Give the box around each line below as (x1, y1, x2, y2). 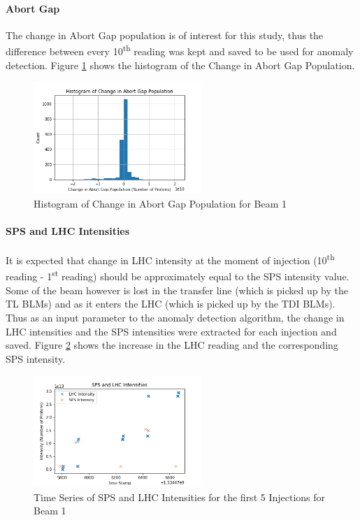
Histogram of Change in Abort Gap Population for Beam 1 (34, 196, 287, 210)
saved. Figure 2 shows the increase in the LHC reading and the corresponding (6, 338, 338, 352)
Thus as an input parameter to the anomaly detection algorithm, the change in (6, 310, 345, 324)
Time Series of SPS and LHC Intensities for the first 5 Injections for (34, 489, 326, 504)
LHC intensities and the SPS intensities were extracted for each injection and (6, 324, 337, 338)
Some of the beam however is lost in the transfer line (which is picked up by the (6, 282, 348, 297)
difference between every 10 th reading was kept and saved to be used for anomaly (6, 42, 354, 59)
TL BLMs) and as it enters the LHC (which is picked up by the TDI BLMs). (6, 296, 336, 311)
